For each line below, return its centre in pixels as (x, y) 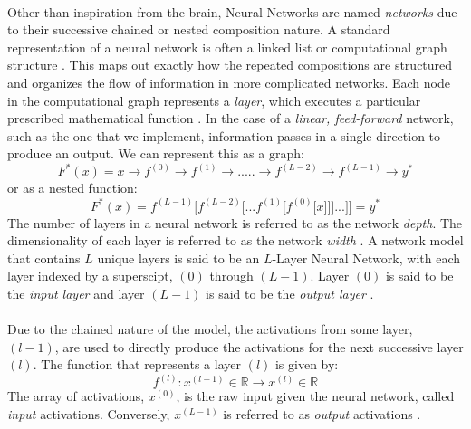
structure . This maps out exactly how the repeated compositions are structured (230, 65)
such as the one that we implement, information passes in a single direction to (224, 135)
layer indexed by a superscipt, (90, 276)
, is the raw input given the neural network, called (315, 396)
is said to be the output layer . (290, 293)
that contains (44, 257)
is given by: (307, 364)
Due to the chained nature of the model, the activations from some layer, (210, 329)
